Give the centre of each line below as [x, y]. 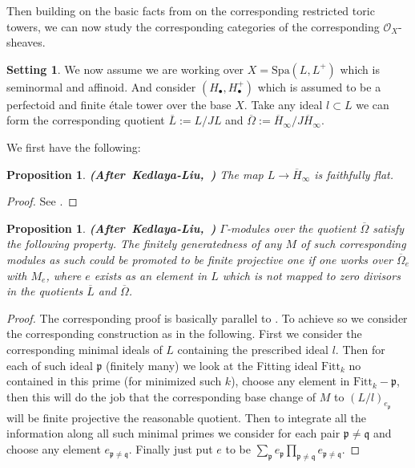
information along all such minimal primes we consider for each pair [173, 433]
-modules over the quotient [291, 228]
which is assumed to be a [319, 86]
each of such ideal [50, 365]
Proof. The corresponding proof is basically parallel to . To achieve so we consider [207, 317]
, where [64, 275]
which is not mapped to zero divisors [311, 275]
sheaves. [26, 42]
